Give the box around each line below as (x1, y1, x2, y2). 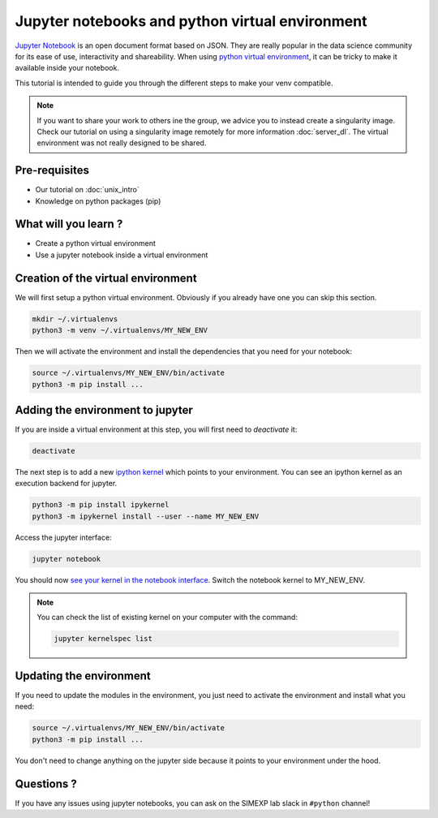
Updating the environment (15, 669, 151, 682)
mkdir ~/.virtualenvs (32, 314, 118, 324)
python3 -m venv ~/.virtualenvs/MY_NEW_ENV (32, 325, 208, 335)
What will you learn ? (15, 217, 123, 231)
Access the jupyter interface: (15, 532, 113, 542)
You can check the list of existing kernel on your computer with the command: (36, 613, 298, 622)
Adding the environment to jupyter (15, 403, 194, 417)
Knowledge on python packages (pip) (35, 196, 161, 206)
